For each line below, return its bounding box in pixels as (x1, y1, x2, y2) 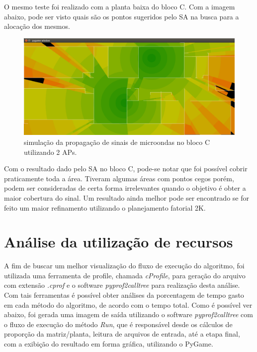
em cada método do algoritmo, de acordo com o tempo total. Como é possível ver (4, 299, 253, 310)
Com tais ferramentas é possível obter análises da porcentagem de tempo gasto (4, 290, 244, 300)
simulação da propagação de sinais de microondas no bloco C (24, 136, 210, 147)
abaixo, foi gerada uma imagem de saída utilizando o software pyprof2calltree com (4, 309, 253, 320)
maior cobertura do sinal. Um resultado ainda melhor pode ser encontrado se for (4, 192, 249, 203)
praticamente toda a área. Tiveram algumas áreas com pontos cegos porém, (4, 173, 234, 183)
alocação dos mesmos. (4, 21, 70, 31)
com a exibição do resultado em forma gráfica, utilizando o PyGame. (4, 339, 213, 349)
